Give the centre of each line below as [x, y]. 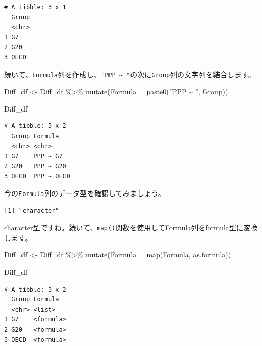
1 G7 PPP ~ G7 [34, 156]
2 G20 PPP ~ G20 [35, 166]
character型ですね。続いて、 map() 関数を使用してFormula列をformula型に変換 [131, 228]
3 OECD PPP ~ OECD [37, 176]
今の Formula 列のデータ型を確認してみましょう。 [85, 193]
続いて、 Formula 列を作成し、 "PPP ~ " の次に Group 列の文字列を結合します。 [130, 74]
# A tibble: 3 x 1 [35, 7]
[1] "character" [32, 211]
